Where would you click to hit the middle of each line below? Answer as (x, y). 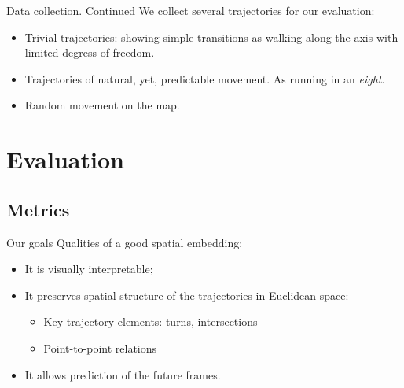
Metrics (38, 209)
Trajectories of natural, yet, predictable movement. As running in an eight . (205, 78)
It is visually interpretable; (89, 269)
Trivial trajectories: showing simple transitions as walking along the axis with (211, 37)
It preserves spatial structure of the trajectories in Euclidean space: (187, 295)
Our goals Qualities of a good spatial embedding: (125, 242)
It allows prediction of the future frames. (123, 374)
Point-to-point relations (100, 347)
